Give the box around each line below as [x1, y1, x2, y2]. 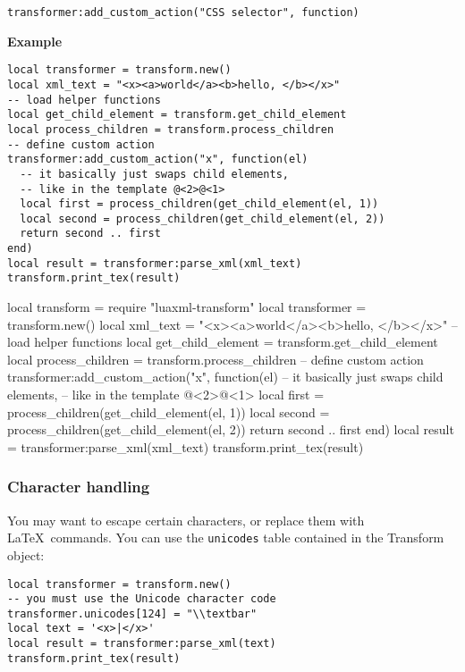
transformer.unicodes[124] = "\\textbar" [7, 607, 258, 620]
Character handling [7, 475, 150, 498]
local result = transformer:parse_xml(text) [7, 637, 276, 651]
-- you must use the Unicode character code [7, 592, 276, 606]
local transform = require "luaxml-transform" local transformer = [7, 298, 367, 316]
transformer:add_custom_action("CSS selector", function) [7, 6, 359, 19]
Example [7, 31, 63, 50]
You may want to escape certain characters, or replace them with [7, 510, 365, 529]
